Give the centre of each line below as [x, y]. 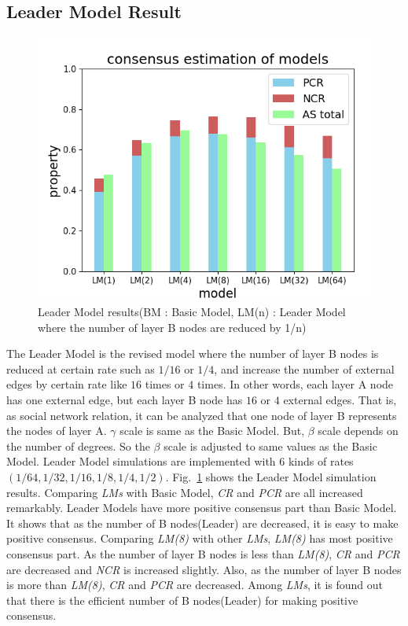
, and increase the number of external [304, 368]
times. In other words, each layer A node [295, 384]
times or [165, 384]
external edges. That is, [340, 400]
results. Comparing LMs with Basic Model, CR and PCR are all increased [185, 492]
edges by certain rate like [67, 384]
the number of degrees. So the [78, 446]
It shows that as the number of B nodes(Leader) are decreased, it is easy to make [202, 523]
